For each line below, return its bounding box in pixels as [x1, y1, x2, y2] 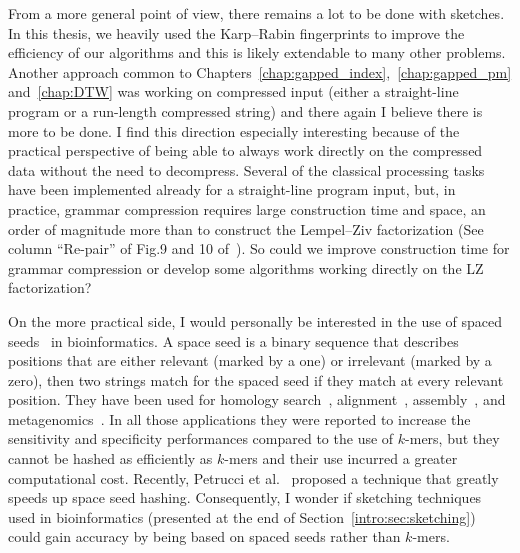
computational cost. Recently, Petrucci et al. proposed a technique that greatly [8, 467, 499, 488]
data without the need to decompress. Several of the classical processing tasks [8, 159, 485, 180]
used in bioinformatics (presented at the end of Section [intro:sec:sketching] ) [8, 506, 476, 527]
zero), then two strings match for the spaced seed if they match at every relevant [8, 369, 504, 390]
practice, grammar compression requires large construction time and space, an [8, 198, 486, 219]
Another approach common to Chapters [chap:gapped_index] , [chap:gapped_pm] [8, 61, 512, 82]
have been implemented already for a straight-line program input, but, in [8, 179, 456, 200]
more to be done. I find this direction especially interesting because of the [8, 120, 460, 141]
